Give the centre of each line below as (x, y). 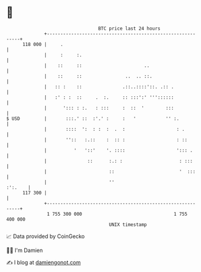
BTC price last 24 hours (129, 28)
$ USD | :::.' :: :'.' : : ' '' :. (93, 118)
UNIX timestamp (128, 224)
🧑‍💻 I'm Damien (25, 250)
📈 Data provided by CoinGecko (46, 236)
